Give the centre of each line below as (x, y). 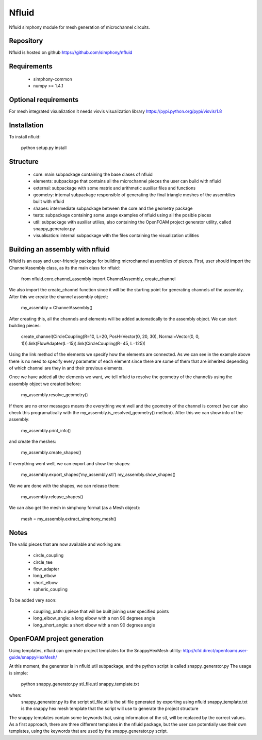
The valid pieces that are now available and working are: (65, 544)
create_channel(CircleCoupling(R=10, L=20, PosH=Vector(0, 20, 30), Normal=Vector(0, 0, (110, 336)
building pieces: (25, 326)
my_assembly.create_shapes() (51, 453)
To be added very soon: (33, 600)
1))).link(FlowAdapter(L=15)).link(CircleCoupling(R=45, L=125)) (83, 343)
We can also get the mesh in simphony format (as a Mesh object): (75, 508)
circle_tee (43, 562)
